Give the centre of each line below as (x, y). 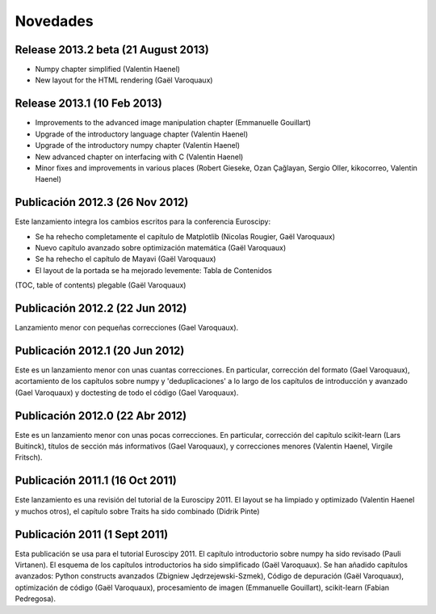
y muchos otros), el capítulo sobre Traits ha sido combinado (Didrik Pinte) (137, 511)
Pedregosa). (36, 599)
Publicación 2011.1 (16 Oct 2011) (96, 481)
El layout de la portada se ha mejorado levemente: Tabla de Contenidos (153, 270)
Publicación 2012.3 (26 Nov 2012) (102, 202)
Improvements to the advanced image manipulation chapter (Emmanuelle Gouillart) (173, 123)
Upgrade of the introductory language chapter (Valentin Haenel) (142, 134)
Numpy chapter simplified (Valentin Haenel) (108, 69)
